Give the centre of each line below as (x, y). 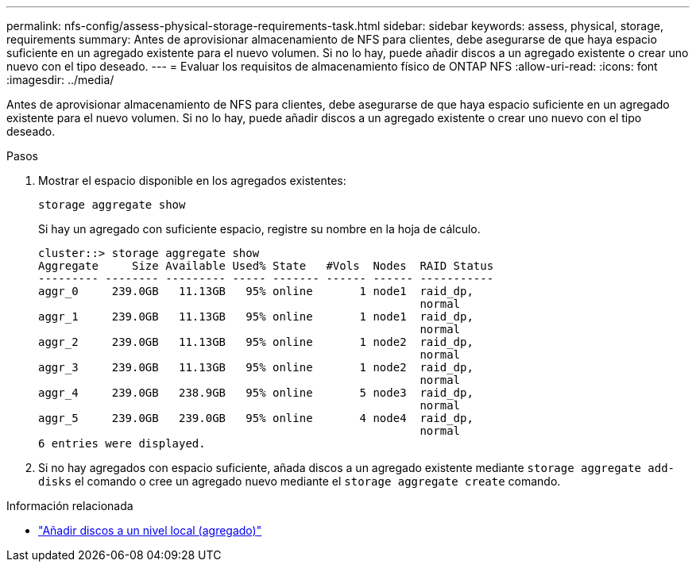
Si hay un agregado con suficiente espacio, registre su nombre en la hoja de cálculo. (259, 229)
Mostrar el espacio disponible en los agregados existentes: (192, 180)
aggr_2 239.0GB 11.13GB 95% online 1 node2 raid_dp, (256, 342)
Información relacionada (70, 506)
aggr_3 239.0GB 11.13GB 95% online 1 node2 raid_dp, (256, 367)
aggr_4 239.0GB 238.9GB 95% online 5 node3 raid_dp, (256, 393)
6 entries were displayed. (122, 443)
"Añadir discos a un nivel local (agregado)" (150, 530)
